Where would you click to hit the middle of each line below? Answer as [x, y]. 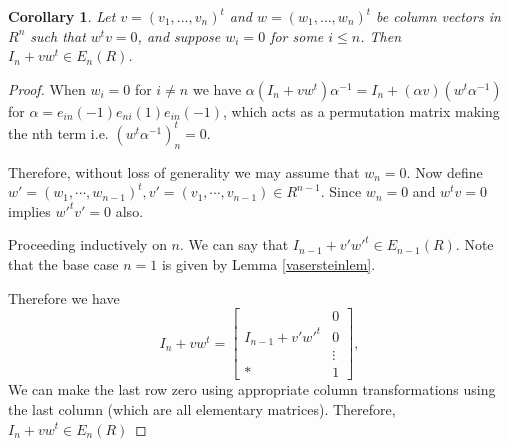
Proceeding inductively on [87, 244]
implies [29, 210]
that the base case [63, 264]
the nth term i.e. [58, 132]
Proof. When [47, 88]
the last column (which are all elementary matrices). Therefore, [202, 408]
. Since [341, 191]
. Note [474, 244]
